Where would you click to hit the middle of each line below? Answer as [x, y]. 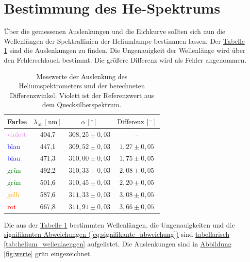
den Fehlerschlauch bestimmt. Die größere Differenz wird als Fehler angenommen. [125, 59]
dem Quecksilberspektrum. [82, 105]
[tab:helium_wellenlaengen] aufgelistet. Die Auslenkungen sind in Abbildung [118, 244]
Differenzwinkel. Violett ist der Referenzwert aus [82, 95]
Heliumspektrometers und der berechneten [82, 86]
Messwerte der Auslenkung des [82, 76]
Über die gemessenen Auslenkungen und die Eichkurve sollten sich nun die [115, 31]
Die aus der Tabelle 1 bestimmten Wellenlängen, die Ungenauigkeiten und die [119, 224]
